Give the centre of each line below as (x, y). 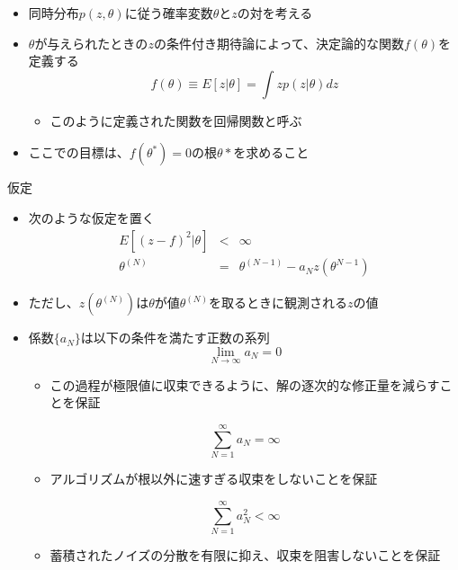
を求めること (271, 152)
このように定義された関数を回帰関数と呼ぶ (176, 120)
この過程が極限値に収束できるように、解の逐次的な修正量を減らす (245, 384)
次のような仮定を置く (91, 217)
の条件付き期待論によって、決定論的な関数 (279, 43)
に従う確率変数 (169, 13)
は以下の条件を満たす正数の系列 (175, 338)
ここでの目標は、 (79, 152)
